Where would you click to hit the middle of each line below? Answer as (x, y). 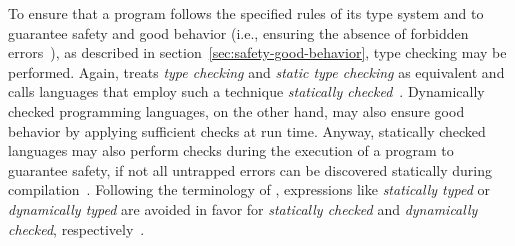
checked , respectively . (76, 228)
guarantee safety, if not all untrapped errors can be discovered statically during (250, 169)
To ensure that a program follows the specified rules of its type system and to (246, 13)
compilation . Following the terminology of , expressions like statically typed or (249, 189)
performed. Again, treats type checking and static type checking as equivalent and (256, 71)
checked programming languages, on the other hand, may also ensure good (236, 110)
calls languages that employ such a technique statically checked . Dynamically (246, 91)
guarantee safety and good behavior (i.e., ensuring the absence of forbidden (238, 32)
